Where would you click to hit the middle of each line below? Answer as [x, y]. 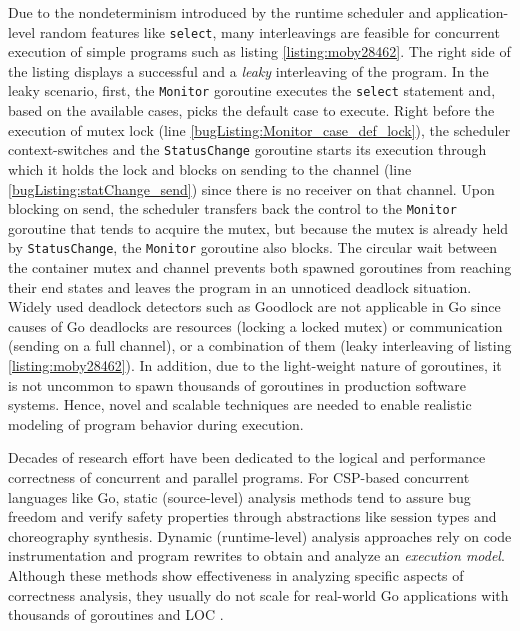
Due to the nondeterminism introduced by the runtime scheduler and [220, 12]
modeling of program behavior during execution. [156, 423]
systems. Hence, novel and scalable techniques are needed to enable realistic [240, 404]
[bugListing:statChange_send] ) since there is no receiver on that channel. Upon [251, 188]
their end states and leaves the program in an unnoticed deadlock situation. [240, 286]
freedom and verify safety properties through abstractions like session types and [252, 516]
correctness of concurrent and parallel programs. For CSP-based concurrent [239, 476]
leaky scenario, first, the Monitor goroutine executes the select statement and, [252, 90]
